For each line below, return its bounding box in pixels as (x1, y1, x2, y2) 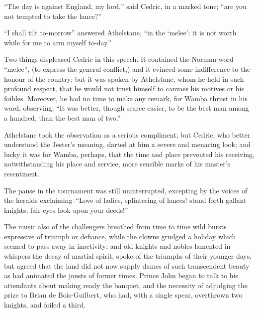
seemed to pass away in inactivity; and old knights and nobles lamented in (4, 241, 231, 251)
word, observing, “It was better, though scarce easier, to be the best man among (4, 103, 249, 113)
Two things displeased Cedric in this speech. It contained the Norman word (4, 54, 234, 64)
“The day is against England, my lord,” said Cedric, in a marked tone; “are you (4, 1, 247, 11)
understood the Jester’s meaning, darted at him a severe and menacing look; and (4, 139, 251, 150)
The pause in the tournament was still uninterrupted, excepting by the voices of (4, 185, 248, 195)
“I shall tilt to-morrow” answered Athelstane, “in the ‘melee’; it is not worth (4, 27, 237, 38)
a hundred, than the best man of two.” (4, 112, 121, 123)
